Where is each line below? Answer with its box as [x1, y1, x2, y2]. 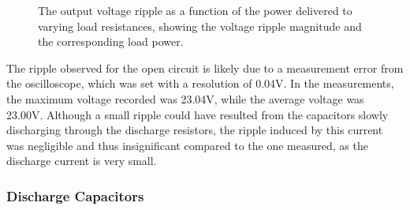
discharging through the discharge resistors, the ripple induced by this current [6, 122, 383, 138]
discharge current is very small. [6, 152, 157, 169]
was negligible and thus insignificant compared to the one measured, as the [6, 137, 368, 153]
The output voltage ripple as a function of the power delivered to [38, 2, 352, 18]
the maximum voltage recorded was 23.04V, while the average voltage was [6, 90, 364, 107]
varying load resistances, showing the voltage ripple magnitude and [38, 17, 362, 34]
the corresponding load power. [38, 33, 184, 50]
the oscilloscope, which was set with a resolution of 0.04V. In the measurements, [6, 75, 394, 92]
